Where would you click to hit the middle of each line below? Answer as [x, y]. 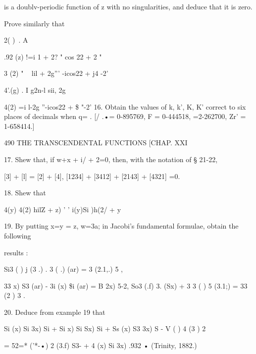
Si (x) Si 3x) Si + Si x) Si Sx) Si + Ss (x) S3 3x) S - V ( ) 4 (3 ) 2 [105, 328]
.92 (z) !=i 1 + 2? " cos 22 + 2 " [53, 56]
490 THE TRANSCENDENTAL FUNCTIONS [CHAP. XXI [96, 143]
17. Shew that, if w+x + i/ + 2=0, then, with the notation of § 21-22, [111, 159]
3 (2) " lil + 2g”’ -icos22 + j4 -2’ [56, 73]
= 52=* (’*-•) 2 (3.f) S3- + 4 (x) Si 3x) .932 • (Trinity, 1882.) [101, 345]
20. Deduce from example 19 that [55, 312]
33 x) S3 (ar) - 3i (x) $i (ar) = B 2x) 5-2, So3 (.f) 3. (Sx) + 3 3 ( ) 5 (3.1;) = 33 [126, 285]
